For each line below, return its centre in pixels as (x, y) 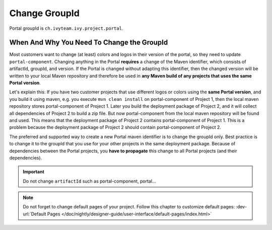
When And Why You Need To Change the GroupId (89, 43)
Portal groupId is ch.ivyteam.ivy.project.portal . (66, 28)
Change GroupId (45, 13)
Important (34, 172)
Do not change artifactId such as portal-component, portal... (89, 181)
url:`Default (35, 214)
